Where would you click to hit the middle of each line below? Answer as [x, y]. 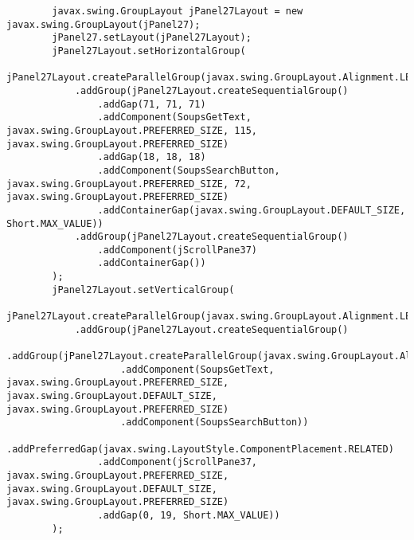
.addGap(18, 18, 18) [152, 157]
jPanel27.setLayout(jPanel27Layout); [152, 38]
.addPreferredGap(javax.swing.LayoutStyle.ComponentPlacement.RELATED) [200, 449]
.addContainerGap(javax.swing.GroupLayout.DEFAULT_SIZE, [252, 210]
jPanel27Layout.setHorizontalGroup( [149, 51]
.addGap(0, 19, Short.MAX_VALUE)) [189, 515]
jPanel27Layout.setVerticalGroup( [143, 290]
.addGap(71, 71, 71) [152, 104]
